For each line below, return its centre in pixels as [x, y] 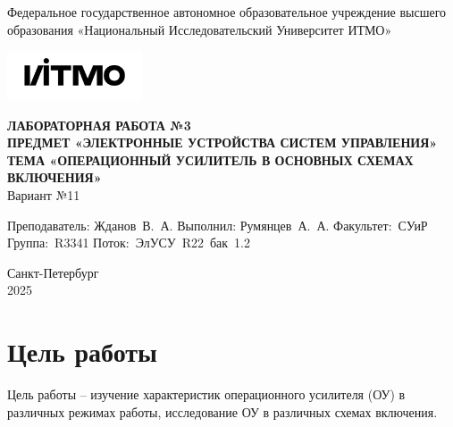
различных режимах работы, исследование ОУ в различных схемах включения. [222, 411]
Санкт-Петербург [53, 272]
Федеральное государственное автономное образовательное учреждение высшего [227, 12]
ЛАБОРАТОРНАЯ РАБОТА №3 [99, 125]
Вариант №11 [44, 195]
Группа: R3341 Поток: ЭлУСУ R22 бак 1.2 [129, 243]
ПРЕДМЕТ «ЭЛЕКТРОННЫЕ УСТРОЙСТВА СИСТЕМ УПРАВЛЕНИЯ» [222, 142]
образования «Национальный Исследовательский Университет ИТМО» [200, 29]
